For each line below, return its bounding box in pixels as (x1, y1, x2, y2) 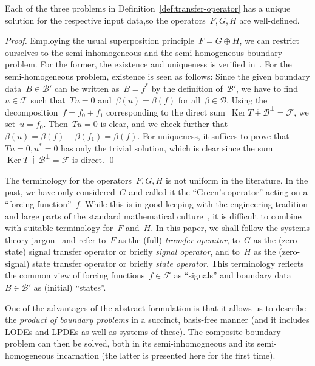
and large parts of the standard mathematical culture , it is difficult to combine (5, 209, 302, 222)
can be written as (54, 81, 120, 94)
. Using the (226, 94, 268, 106)
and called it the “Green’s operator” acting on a (129, 185, 308, 198)
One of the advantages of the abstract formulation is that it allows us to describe (5, 301, 307, 314)
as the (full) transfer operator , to (118, 233, 240, 246)
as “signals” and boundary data (174, 269, 291, 281)
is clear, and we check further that (100, 117, 228, 130)
